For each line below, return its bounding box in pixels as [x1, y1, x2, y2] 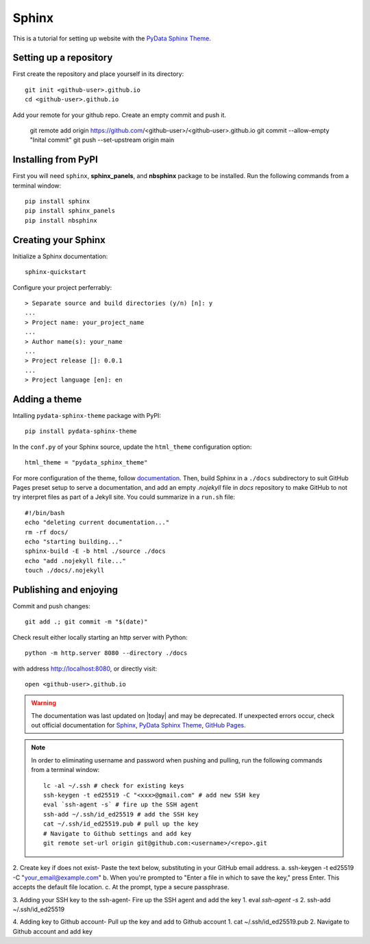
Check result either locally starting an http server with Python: [12, 633, 188, 641]
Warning [31, 699, 56, 707]
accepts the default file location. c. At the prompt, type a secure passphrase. [12, 883, 230, 891]
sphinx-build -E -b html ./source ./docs [25, 547, 166, 555]
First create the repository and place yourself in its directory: [12, 70, 184, 78]
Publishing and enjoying [12, 584, 119, 595]
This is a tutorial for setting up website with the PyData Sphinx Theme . [12, 34, 212, 42]
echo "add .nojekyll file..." [25, 557, 127, 564]
